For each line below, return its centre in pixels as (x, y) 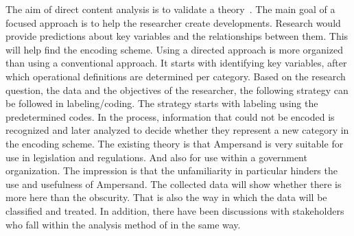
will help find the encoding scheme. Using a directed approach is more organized (174, 49)
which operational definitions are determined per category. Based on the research (176, 76)
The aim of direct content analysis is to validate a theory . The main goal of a (170, 9)
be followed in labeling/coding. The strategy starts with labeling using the (162, 103)
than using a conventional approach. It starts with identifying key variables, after (176, 63)
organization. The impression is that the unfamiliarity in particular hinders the (172, 170)
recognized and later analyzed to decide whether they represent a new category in (177, 130)
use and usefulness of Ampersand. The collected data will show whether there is (174, 184)
